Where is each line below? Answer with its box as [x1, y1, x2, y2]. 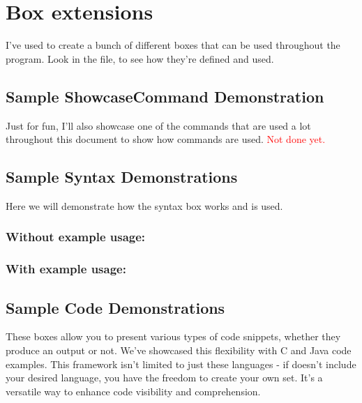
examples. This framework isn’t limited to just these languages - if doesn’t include [6, 356, 356, 371]
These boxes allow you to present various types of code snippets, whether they [6, 329, 341, 344]
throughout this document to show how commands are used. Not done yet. [6, 132, 326, 146]
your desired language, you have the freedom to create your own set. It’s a [6, 370, 323, 385]
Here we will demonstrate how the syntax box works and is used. [6, 198, 283, 213]
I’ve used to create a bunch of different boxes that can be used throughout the [6, 38, 340, 52]
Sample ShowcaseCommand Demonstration [6, 85, 324, 107]
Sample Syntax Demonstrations [6, 166, 238, 188]
